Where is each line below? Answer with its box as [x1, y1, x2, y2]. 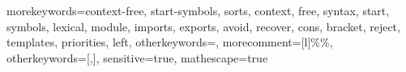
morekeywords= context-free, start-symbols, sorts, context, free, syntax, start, [6, 2, 390, 18]
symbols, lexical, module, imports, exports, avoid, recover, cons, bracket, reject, [6, 18, 400, 34]
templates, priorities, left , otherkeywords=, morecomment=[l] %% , [6, 34, 333, 50]
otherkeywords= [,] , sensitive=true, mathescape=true [6, 49, 268, 66]
